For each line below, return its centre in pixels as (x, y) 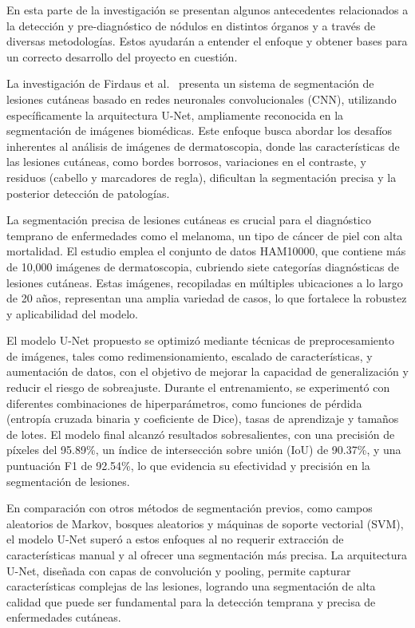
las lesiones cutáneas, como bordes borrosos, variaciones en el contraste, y (186, 162)
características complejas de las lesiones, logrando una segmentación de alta (191, 586)
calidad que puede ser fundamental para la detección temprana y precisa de (191, 601)
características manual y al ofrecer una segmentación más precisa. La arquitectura (207, 555)
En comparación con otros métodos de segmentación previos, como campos (190, 508)
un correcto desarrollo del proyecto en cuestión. (122, 56)
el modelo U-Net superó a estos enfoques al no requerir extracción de (175, 539)
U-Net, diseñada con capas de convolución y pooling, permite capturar (179, 570)
